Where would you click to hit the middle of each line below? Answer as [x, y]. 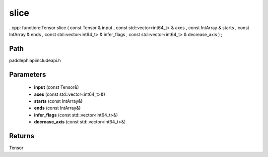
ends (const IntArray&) [57, 108]
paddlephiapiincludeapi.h [35, 60]
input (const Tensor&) [57, 87]
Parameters [28, 74]
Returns [22, 136]
